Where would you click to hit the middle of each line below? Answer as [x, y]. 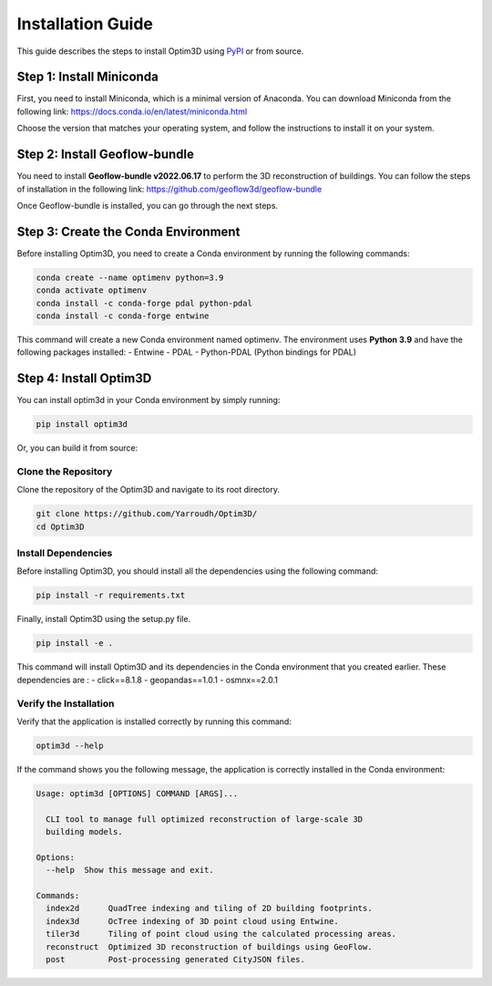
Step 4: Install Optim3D [84, 379]
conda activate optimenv [92, 291]
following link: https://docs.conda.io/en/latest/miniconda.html [132, 111]
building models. [84, 832]
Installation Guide [85, 24]
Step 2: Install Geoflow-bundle [106, 155]
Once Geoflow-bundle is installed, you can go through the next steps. [147, 205]
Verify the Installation [66, 703]
